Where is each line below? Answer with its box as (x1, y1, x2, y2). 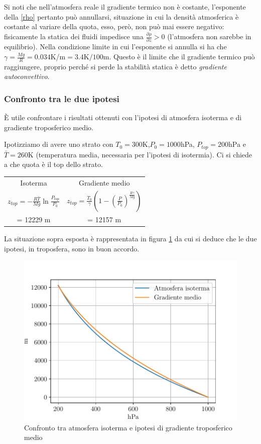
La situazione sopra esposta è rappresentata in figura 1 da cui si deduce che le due (4, 233, 257, 243)
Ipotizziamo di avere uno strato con (4, 139, 113, 149)
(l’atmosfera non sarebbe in (167, 31, 251, 42)
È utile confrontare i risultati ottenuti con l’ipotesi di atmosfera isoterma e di (4, 112, 242, 123)
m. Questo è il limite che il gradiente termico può (103, 51, 255, 61)
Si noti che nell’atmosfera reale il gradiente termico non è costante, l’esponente (4, 2, 246, 12)
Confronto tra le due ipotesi (4, 92, 119, 105)
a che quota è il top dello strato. (4, 159, 103, 169)
